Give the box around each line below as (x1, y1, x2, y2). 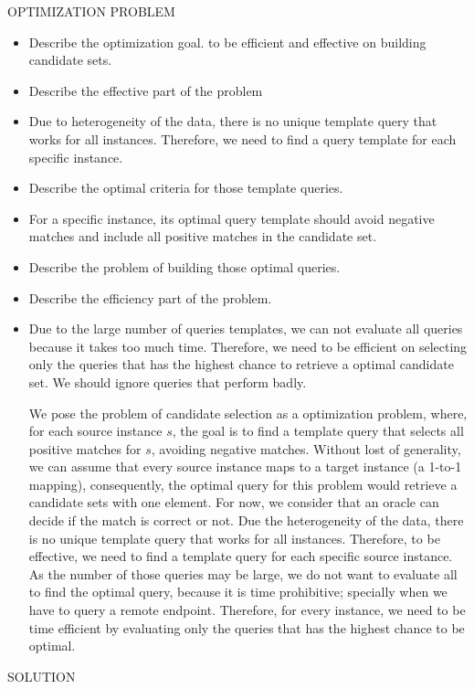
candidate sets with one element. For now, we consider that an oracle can (28, 493, 439, 512)
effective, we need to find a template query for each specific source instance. (28, 546, 453, 566)
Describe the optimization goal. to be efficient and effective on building (28, 32, 427, 51)
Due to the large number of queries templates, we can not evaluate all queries (28, 319, 463, 338)
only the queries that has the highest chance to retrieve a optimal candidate (28, 355, 454, 374)
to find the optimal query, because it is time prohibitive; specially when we (28, 582, 448, 601)
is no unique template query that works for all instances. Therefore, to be (28, 528, 440, 547)
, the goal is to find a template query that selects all (172, 421, 464, 440)
